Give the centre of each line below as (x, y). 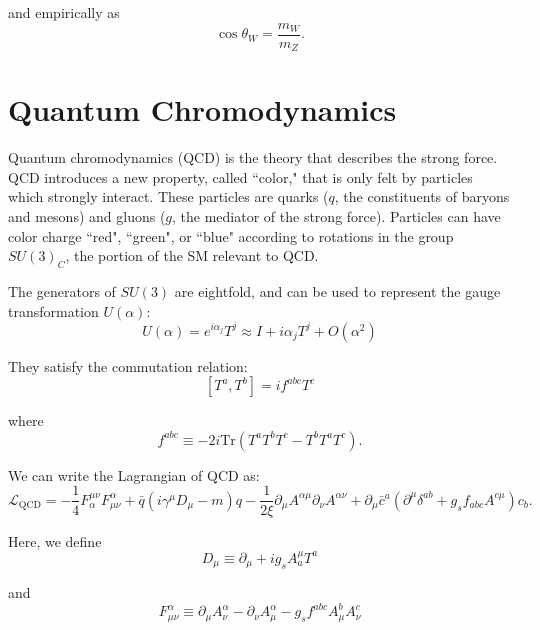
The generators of (62, 291)
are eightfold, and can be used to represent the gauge (337, 291)
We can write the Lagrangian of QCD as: (134, 474)
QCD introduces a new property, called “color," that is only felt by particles (240, 176)
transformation (53, 310)
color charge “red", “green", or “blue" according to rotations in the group (231, 235)
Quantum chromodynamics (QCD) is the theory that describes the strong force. (253, 157)
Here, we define (55, 540)
